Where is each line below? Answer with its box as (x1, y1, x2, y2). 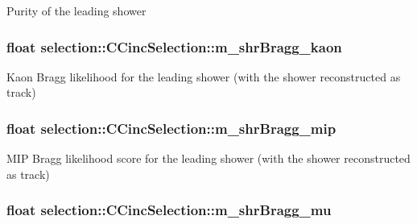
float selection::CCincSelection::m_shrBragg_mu (6, 200, 332, 220)
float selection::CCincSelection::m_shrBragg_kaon (6, 36, 342, 56)
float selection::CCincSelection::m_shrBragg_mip (6, 118, 336, 138)
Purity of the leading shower (6, 2, 147, 19)
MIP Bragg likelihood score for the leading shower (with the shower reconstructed (6, 150, 411, 167)
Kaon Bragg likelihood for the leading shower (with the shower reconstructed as (6, 68, 401, 85)
